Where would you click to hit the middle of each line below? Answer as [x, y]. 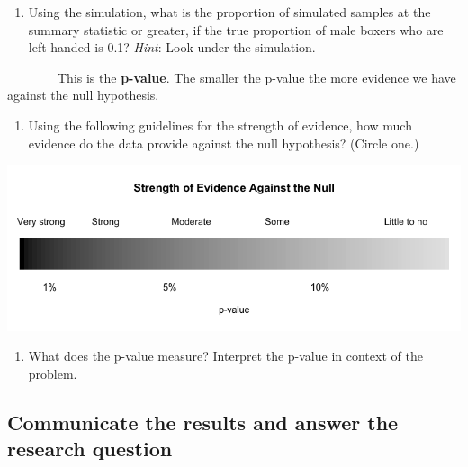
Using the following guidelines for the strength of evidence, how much [220, 125]
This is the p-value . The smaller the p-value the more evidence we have [256, 77]
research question [90, 449]
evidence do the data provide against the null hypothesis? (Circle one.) [224, 143]
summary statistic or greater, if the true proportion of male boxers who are [236, 29]
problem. [53, 374]
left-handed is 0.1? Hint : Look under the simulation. [172, 47]
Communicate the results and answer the [203, 422]
